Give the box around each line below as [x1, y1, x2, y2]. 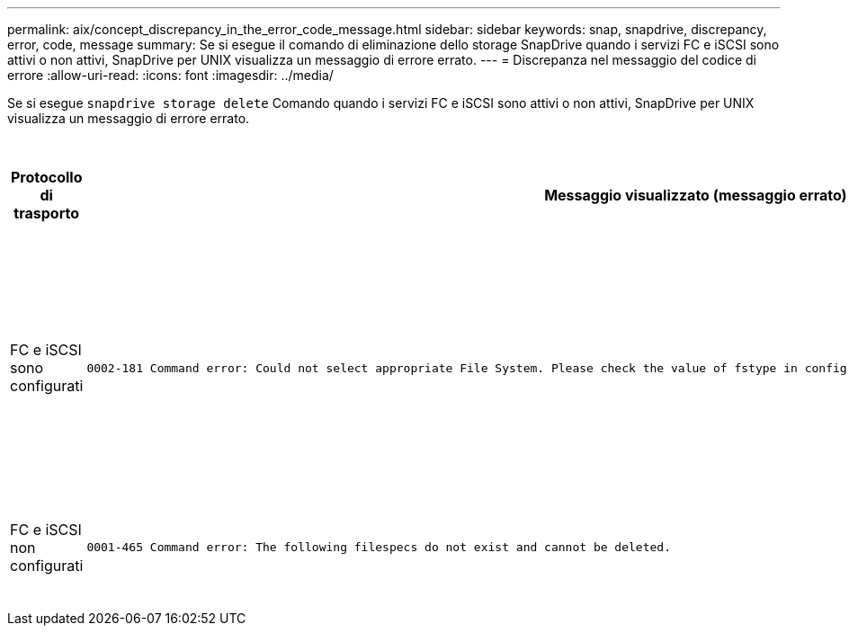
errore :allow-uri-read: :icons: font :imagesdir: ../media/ [7, 67, 334, 83]
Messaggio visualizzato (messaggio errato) [544, 186, 847, 204]
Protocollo [10, 168, 83, 186]
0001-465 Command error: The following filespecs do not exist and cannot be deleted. [86, 540, 671, 554]
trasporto [13, 204, 80, 222]
